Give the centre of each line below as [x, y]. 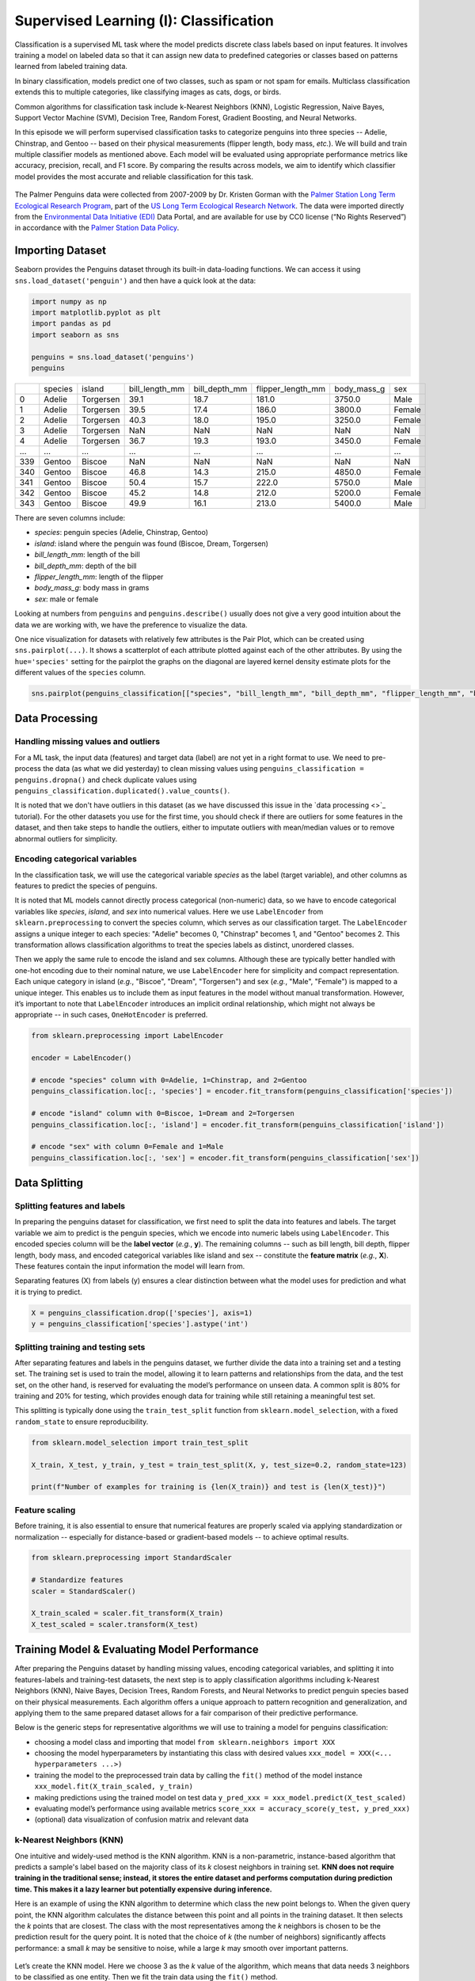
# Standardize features [78, 1580]
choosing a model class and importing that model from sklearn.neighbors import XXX [185, 1742]
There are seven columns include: [70, 518]
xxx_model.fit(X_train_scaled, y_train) [114, 1786]
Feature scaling [45, 1510]
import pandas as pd [71, 324]
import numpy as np [69, 302]
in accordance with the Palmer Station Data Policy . [97, 228]
